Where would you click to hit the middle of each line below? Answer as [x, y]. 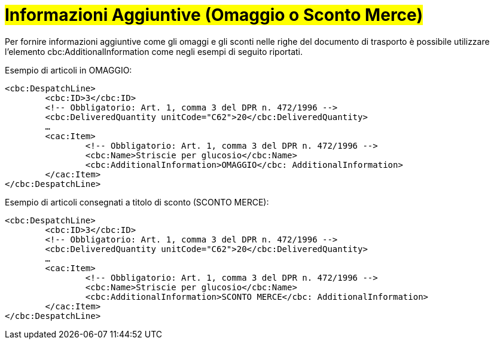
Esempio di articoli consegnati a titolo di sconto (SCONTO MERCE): [137, 202]
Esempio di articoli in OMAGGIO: [68, 70]
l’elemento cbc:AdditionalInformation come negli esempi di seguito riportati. [154, 51]
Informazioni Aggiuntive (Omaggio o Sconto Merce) [214, 15]
